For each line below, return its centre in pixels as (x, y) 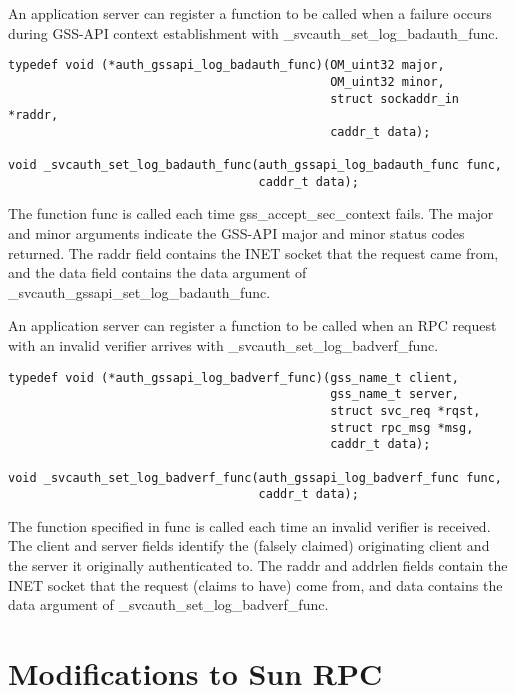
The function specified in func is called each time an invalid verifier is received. (249, 525)
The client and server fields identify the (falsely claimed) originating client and (249, 545)
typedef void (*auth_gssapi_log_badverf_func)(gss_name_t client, (234, 377)
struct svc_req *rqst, (405, 410)
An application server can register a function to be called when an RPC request (252, 325)
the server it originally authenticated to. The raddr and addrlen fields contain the (258, 565)
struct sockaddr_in (395, 98)
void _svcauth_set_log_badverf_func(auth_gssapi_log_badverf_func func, (255, 477)
